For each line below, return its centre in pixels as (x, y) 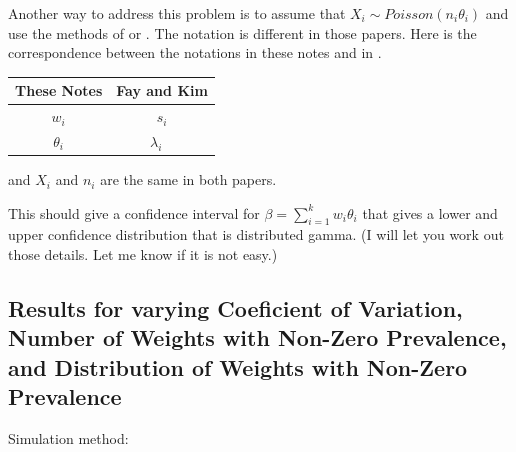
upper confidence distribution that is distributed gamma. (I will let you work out (256, 234)
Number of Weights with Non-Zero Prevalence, (257, 337)
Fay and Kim (162, 90)
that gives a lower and (430, 212)
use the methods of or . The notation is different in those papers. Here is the (242, 32)
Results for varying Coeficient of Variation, (235, 308)
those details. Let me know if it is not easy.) (143, 254)
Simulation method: (68, 438)
